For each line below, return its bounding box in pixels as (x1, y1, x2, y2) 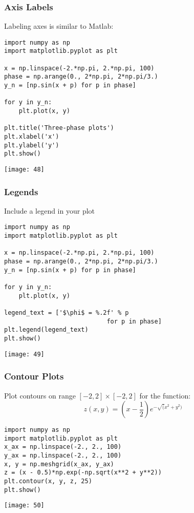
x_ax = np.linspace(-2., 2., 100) (4, 443, 122, 451)
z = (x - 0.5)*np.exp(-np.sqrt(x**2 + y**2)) (4, 469, 162, 477)
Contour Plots (4, 370, 64, 383)
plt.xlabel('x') (4, 133, 59, 141)
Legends (4, 185, 38, 198)
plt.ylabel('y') (4, 141, 59, 149)
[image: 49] (4, 350, 45, 358)
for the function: (139, 390, 191, 401)
